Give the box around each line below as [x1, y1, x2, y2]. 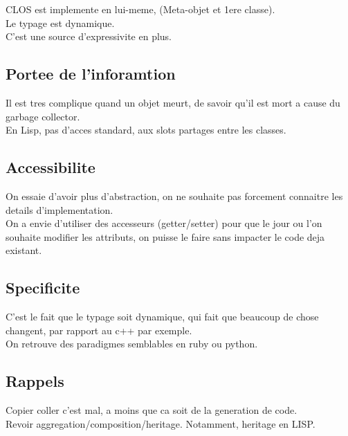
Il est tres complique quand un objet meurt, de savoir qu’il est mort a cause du [6, 95, 340, 109]
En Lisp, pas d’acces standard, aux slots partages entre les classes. [6, 122, 286, 137]
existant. [6, 243, 42, 257]
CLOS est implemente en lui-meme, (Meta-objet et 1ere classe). [6, 2, 275, 16]
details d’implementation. [6, 202, 113, 217]
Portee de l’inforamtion [6, 63, 176, 84]
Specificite [6, 277, 80, 298]
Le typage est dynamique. [6, 15, 115, 30]
